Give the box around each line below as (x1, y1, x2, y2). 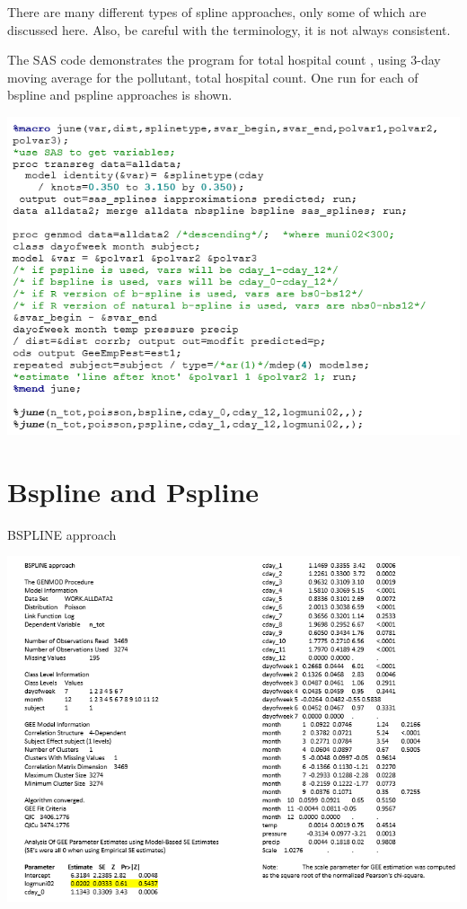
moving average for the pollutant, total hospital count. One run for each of (7, 67, 419, 86)
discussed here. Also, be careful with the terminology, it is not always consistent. (7, 20, 451, 39)
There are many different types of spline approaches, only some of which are (7, 3, 427, 21)
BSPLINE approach (7, 525, 117, 543)
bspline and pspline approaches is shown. (7, 85, 233, 104)
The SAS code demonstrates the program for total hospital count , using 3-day (7, 50, 441, 69)
